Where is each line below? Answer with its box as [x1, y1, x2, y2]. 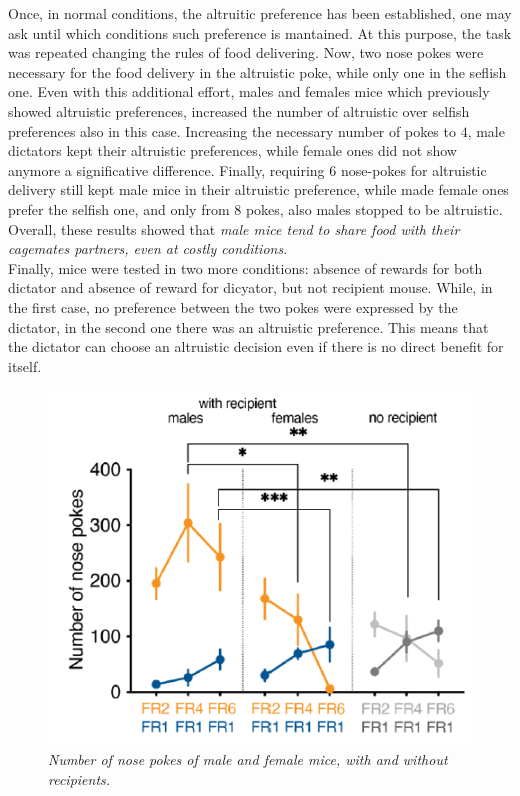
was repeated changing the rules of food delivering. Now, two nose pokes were [8, 42, 484, 63]
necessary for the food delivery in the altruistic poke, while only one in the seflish [8, 61, 507, 82]
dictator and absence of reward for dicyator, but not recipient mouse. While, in [8, 277, 493, 298]
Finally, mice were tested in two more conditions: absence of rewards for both [8, 257, 483, 278]
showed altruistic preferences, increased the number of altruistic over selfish [8, 100, 470, 121]
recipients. [48, 769, 111, 790]
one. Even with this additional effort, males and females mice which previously [8, 81, 490, 102]
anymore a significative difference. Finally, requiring [8, 159, 325, 180]
